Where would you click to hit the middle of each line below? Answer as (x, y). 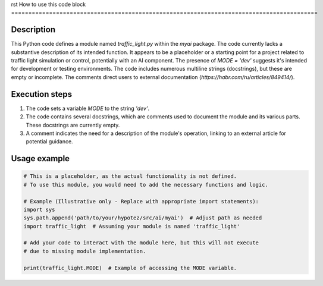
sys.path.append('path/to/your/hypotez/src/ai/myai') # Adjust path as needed (143, 218)
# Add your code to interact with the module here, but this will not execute (141, 243)
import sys (39, 209)
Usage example (40, 158)
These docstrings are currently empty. (73, 125)
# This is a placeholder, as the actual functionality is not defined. (130, 176)
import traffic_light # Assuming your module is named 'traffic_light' (132, 226)
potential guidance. (50, 142)
